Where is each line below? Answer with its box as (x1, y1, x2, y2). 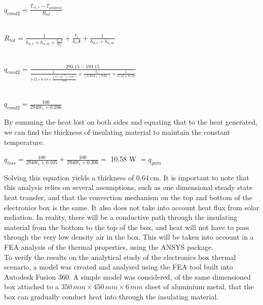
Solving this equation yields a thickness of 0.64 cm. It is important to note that (4, 172, 249, 182)
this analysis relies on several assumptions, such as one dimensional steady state (4, 182, 252, 193)
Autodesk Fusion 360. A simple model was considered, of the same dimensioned (4, 271, 251, 282)
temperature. (4, 136, 45, 147)
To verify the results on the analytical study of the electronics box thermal (4, 251, 236, 262)
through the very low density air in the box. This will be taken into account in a (4, 232, 254, 242)
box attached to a (4, 281, 59, 292)
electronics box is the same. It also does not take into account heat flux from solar (4, 202, 259, 212)
